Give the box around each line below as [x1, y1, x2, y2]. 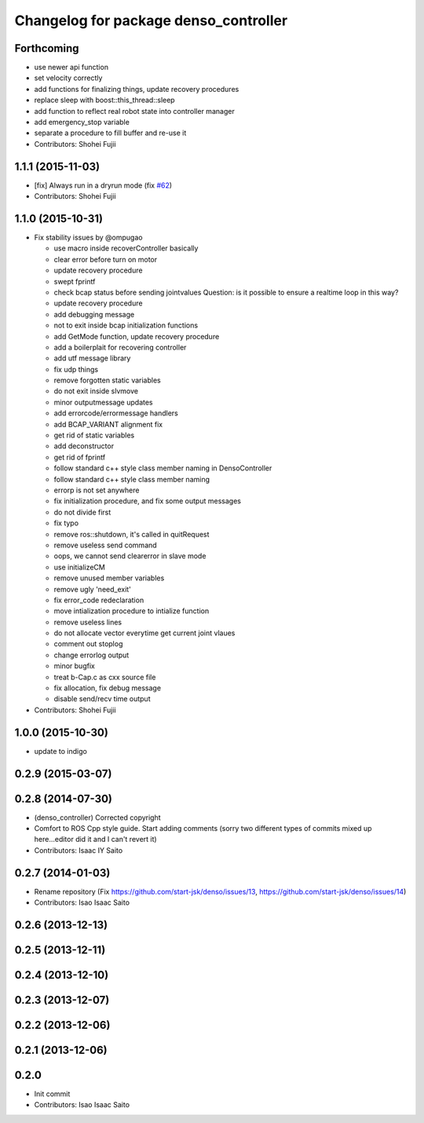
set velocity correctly [34, 73, 103, 82]
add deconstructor [53, 441, 114, 451]
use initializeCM [53, 562, 105, 572]
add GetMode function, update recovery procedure [53, 331, 220, 341]
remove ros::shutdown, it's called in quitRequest [53, 529, 210, 539]
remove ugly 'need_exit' [53, 584, 131, 594]
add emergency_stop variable [34, 118, 130, 127]
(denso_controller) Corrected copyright [34, 813, 161, 822]
